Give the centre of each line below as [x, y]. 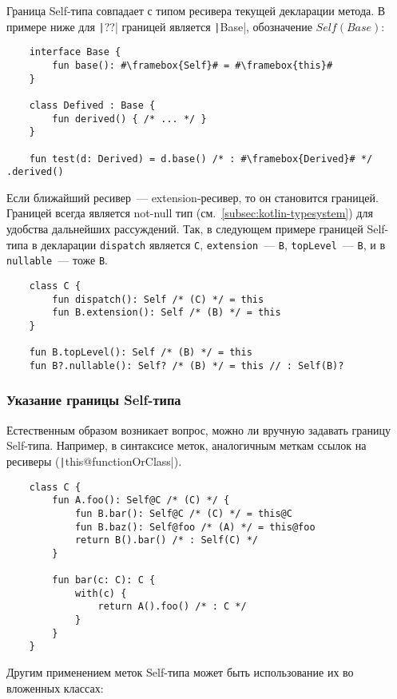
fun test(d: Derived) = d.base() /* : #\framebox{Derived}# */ [201, 159]
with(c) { [101, 593]
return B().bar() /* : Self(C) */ [166, 540]
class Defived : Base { [92, 105]
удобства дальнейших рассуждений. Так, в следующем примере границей [185, 228]
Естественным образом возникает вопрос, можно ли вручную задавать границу [198, 429]
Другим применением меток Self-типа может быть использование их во [180, 672]
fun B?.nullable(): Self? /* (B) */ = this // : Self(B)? [187, 365]
